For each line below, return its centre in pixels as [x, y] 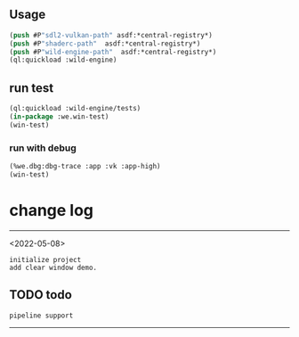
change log [52, 210]
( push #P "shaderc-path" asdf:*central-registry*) [105, 44]
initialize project [45, 259]
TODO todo [41, 295]
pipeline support [41, 316]
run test [32, 88]
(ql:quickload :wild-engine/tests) [75, 109]
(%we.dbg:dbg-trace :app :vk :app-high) [85, 167]
